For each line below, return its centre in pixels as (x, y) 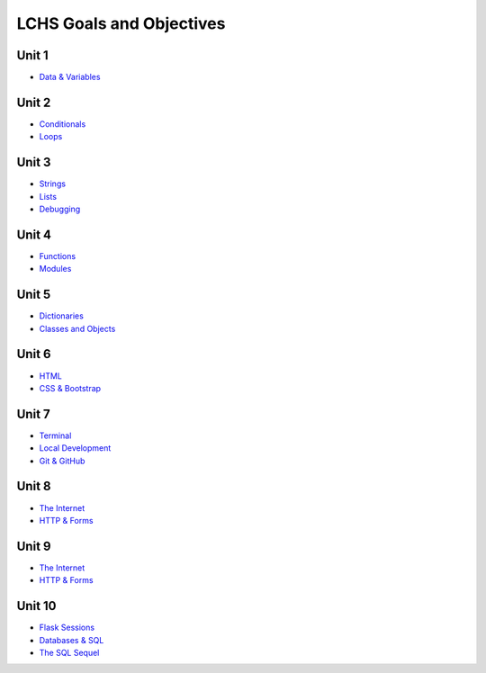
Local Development (75, 448)
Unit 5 (34, 295)
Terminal (55, 435)
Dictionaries (62, 316)
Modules (55, 269)
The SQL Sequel (69, 652)
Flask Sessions (67, 628)
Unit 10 (37, 606)
